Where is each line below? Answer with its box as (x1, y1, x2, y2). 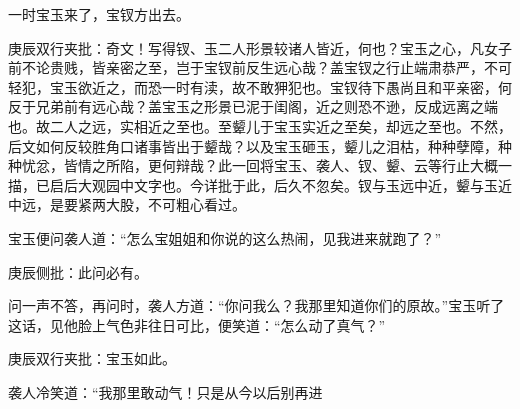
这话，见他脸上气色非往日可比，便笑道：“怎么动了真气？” (8, 314, 386, 335)
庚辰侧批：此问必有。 (8, 261, 148, 282)
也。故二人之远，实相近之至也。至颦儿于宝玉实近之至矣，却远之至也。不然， (8, 115, 512, 136)
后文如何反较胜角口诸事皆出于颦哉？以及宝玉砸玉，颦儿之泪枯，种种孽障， (8, 135, 498, 156)
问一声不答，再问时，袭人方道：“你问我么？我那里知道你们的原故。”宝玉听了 (8, 295, 505, 316)
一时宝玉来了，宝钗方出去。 (8, 4, 190, 24)
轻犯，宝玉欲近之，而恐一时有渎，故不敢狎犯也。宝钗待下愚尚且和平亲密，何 (8, 76, 512, 97)
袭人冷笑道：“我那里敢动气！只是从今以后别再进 (8, 381, 323, 402)
